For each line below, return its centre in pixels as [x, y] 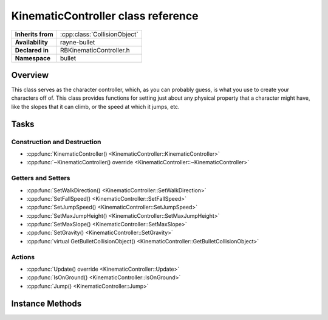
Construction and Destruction [56, 142]
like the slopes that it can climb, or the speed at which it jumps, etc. [95, 106]
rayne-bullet [77, 42]
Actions [23, 257]
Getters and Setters [41, 178]
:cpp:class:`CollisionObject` [99, 34]
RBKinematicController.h [95, 50]
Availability [32, 42]
